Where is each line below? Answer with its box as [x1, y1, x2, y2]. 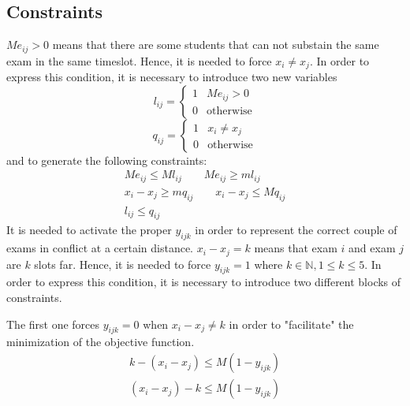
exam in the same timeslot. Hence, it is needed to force [6, 52, 272, 69]
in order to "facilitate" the [229, 315, 354, 332]
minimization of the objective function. [6, 333, 195, 350]
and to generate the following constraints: [6, 151, 207, 168]
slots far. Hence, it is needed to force [34, 255, 211, 272]
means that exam [254, 240, 337, 256]
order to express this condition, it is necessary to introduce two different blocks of [6, 274, 401, 290]
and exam [348, 240, 396, 256]
